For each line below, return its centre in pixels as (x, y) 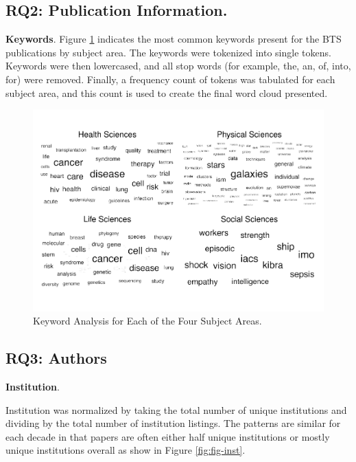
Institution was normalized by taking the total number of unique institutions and (176, 409)
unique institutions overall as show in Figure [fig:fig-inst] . (126, 450)
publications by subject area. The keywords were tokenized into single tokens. (168, 52)
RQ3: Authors (56, 358)
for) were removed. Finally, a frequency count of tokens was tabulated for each (170, 79)
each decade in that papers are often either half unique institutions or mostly (168, 436)
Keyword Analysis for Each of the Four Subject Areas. (147, 321)
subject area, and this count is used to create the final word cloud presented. (167, 92)
